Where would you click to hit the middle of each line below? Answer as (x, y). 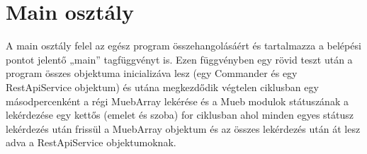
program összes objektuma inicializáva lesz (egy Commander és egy (152, 73)
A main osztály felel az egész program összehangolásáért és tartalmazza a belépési (183, 46)
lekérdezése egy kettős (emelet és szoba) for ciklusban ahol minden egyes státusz (180, 115)
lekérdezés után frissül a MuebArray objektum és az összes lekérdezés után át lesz (183, 128)
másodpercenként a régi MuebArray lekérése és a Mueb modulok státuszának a (177, 101)
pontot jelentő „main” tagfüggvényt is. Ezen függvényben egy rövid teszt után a (179, 59)
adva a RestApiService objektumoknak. (91, 142)
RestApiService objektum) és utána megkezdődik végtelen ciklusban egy (162, 87)
